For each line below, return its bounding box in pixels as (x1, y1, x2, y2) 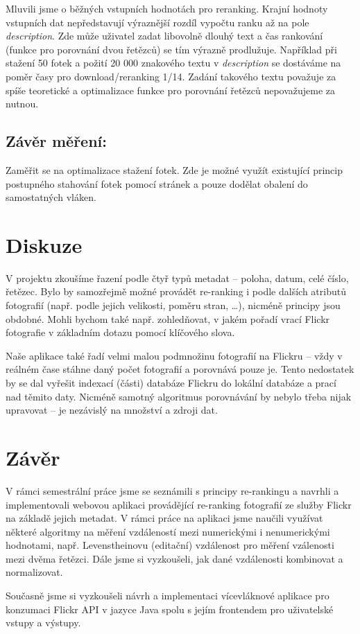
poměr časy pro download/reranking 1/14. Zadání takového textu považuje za (6, 69, 336, 83)
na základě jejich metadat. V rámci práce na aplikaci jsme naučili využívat (6, 511, 323, 525)
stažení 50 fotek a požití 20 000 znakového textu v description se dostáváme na (6, 55, 341, 70)
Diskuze (6, 230, 83, 258)
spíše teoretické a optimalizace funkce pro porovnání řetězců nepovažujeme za (6, 82, 336, 97)
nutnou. (6, 96, 39, 111)
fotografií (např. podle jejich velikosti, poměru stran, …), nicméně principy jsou (6, 298, 341, 312)
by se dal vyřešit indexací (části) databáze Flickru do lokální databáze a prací (6, 376, 336, 390)
